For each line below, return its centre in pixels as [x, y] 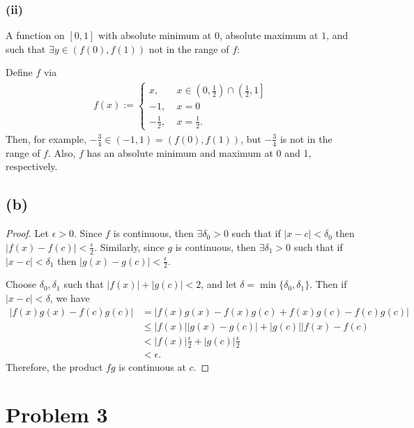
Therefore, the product [54, 366]
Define [19, 72]
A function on [35, 35]
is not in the [306, 138]
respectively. [32, 166]
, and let [219, 284]
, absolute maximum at [269, 35]
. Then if [328, 284]
